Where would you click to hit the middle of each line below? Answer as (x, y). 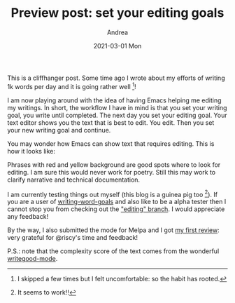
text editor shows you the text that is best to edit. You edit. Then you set (111, 122)
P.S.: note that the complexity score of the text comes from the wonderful (113, 251)
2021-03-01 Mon (117, 46)
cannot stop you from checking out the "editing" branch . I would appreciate (116, 209)
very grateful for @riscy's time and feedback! (73, 238)
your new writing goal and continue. (59, 130)
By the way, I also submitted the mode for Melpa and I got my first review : (113, 230)
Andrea (117, 32)
